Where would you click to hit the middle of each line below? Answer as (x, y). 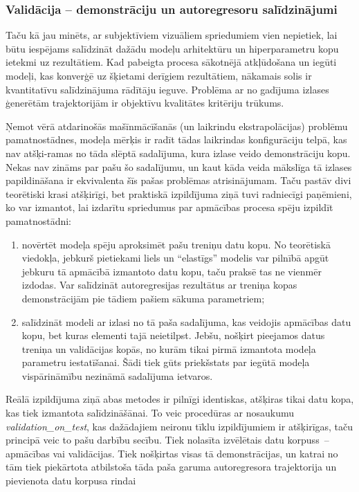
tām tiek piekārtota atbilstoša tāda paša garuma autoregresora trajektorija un (171, 467)
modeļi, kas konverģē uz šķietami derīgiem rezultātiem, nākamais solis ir (159, 75)
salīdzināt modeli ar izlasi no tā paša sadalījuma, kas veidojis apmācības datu (186, 321)
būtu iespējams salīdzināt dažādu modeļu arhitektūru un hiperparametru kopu (172, 48)
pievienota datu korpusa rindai (71, 481)
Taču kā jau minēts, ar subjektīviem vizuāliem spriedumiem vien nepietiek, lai (172, 35)
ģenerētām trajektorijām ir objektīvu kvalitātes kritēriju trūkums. (145, 103)
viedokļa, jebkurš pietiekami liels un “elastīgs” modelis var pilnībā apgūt (175, 258)
